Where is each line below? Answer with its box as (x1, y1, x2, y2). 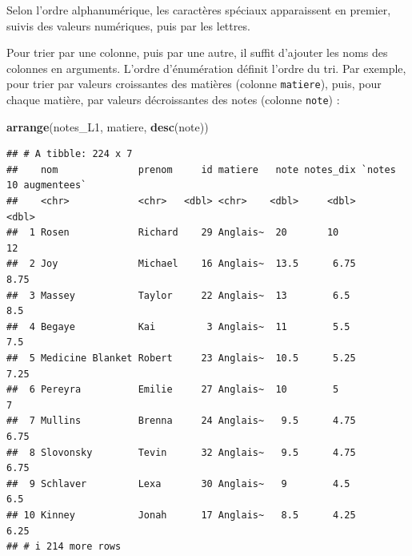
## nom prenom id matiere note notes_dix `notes (6, 163, 396, 175)
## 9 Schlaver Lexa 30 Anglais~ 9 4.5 (6, 477, 350, 490)
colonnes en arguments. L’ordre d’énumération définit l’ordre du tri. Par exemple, (6, 59, 406, 76)
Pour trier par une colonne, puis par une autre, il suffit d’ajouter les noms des (6, 44, 388, 61)
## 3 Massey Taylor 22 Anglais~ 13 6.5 (6, 289, 350, 301)
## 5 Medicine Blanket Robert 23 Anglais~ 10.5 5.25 (6, 353, 356, 364)
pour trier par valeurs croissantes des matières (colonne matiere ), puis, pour (6, 75, 382, 92)
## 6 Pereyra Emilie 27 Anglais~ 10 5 (6, 384, 339, 396)
